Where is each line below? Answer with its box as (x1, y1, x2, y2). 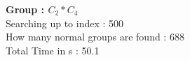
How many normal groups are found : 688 (6, 29, 184, 44)
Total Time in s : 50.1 (6, 43, 100, 57)
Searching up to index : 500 (6, 15, 124, 30)
